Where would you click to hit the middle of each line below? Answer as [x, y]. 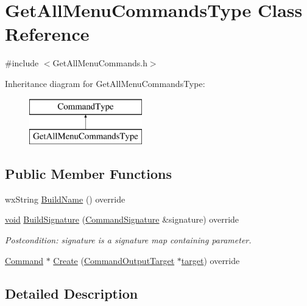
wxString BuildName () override [65, 199]
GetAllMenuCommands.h [100, 63]
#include [22, 63]
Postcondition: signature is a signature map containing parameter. [128, 240]
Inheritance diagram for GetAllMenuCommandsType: [105, 83]
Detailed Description [72, 293]
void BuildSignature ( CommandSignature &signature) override [122, 219]
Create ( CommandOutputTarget [114, 260]
